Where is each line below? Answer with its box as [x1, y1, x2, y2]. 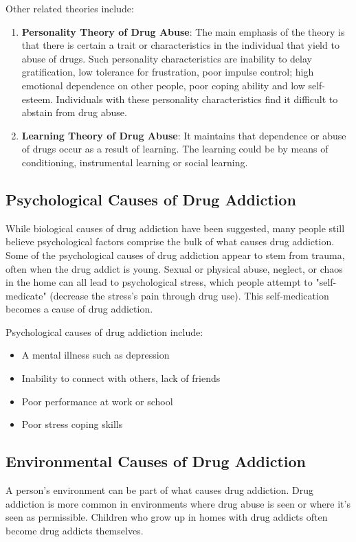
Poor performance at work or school [21, 394, 173, 408]
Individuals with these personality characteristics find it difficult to [56, 91, 338, 106]
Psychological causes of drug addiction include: [5, 324, 203, 339]
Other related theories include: [5, 1, 134, 15]
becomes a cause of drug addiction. [5, 302, 153, 316]
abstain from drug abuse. [21, 105, 127, 120]
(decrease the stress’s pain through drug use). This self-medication [49, 288, 329, 302]
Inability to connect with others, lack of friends [21, 371, 221, 385]
